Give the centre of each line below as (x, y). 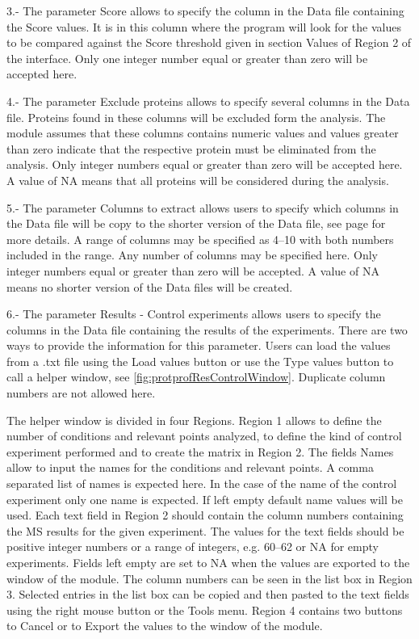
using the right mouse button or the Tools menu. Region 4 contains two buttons (205, 610)
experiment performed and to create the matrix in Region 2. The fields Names (200, 451)
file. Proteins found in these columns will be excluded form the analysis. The (196, 117)
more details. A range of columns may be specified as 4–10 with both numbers (200, 239)
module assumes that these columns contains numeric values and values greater (203, 133)
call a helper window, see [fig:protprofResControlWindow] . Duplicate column (196, 377)
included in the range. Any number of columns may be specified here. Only (192, 255)
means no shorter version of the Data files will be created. (150, 286)
